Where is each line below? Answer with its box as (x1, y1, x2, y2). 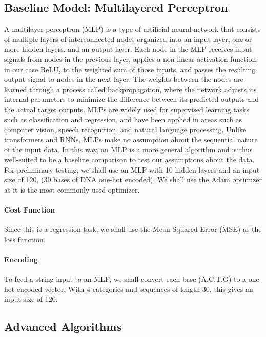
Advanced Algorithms (4, 319, 122, 334)
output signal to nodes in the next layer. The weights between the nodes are (4, 74, 243, 85)
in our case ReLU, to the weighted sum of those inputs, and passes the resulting (4, 64, 256, 74)
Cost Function (4, 204, 55, 215)
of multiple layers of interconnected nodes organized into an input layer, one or (4, 33, 252, 44)
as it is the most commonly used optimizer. (4, 184, 140, 195)
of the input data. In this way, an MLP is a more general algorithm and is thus (4, 144, 253, 155)
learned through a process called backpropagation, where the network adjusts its (4, 83, 257, 94)
